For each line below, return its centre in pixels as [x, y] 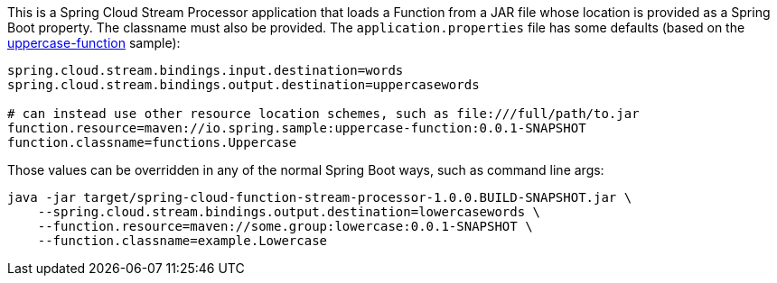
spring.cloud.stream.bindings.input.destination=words [206, 70]
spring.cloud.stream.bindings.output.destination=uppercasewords [243, 85]
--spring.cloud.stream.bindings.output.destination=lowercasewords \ [289, 212]
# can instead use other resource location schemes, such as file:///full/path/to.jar [323, 114]
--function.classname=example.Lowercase [183, 241]
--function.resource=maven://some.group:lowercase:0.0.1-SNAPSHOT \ [285, 226]
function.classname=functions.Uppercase [152, 142]
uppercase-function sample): [94, 43]
